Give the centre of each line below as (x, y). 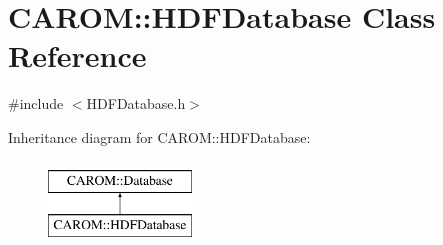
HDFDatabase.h (136, 103)
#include (36, 103)
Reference (77, 55)
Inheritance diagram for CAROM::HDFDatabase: (159, 136)
